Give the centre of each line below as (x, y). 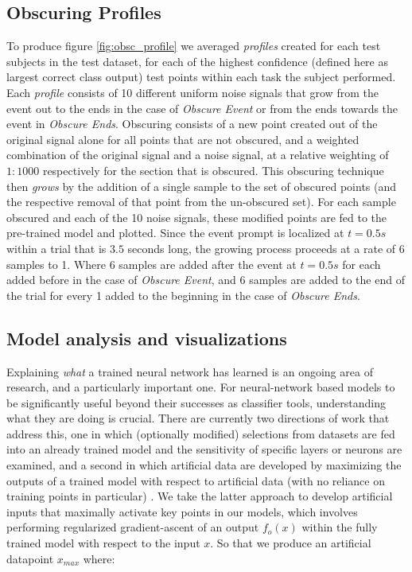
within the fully (340, 527)
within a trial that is (56, 248)
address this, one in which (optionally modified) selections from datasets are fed (201, 433)
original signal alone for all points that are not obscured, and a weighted (183, 139)
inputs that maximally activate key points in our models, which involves (182, 511)
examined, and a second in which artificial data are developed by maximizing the (204, 465)
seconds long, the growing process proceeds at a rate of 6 (266, 248)
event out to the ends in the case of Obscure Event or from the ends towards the (202, 108)
